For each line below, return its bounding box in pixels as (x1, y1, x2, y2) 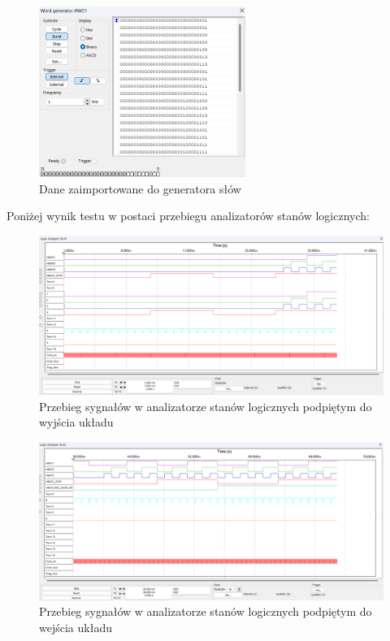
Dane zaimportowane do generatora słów (39, 180, 241, 197)
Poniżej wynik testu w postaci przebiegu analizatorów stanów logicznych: (6, 207, 370, 224)
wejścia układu (39, 618, 112, 635)
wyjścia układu (39, 414, 114, 431)
